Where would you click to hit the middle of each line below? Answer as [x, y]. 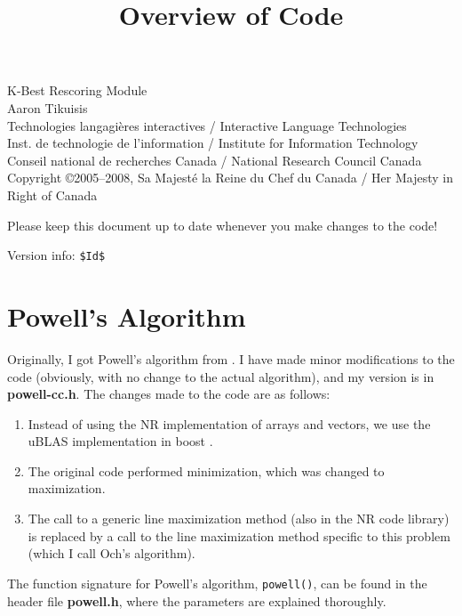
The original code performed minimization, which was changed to [206, 470]
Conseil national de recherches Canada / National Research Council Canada [215, 160]
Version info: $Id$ [56, 255]
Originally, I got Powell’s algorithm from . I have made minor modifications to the [231, 358]
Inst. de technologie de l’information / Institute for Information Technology [213, 143]
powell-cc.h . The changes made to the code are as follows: [169, 394]
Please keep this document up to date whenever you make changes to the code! [223, 225]
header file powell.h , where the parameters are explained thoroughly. [197, 600]
